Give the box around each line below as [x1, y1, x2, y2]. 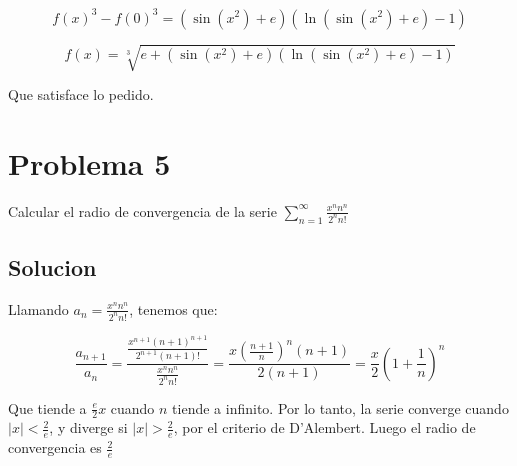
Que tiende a [8, 397, 87, 418]
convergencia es [8, 437, 102, 458]
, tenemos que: [129, 298, 218, 319]
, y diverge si [49, 417, 128, 438]
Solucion [8, 251, 97, 282]
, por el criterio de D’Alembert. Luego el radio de [173, 417, 476, 438]
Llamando [8, 298, 69, 319]
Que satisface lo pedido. [8, 84, 154, 105]
